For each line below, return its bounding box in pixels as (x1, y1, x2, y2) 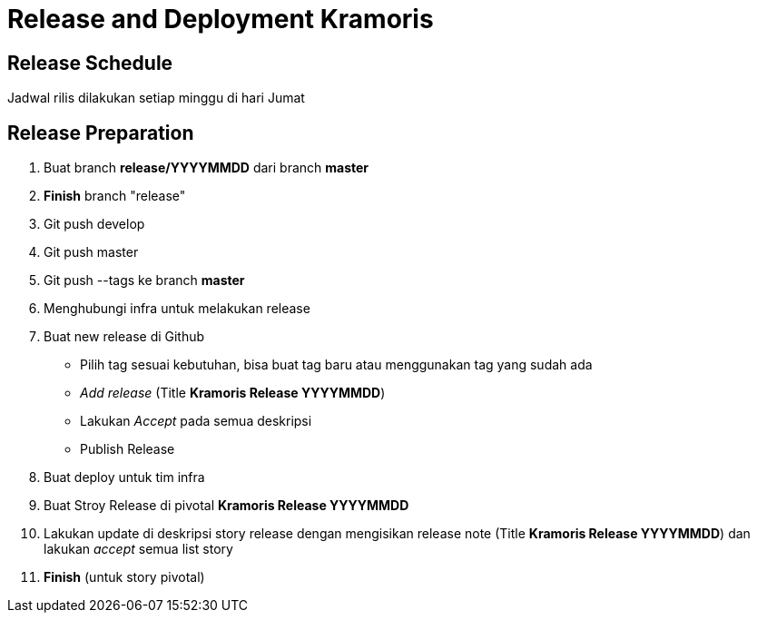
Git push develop (44, 216, 145, 232)
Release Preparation (7, 121, 194, 144)
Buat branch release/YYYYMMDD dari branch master (44, 160, 369, 176)
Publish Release (80, 441, 175, 458)
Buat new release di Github (44, 329, 205, 345)
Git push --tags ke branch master (44, 272, 245, 289)
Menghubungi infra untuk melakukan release (44, 300, 310, 317)
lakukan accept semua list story (44, 541, 233, 557)
